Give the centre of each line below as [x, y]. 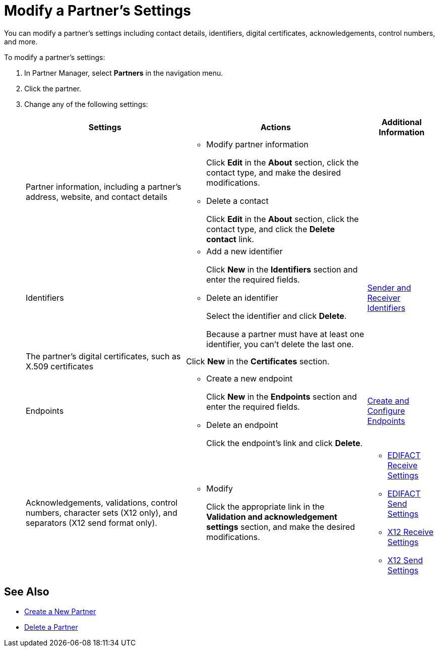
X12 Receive [411, 532]
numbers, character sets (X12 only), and [102, 512]
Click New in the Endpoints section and [282, 396]
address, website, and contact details [97, 197]
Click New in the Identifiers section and [282, 269]
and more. [21, 41]
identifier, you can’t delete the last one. [280, 344]
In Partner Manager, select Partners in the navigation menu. [124, 73]
